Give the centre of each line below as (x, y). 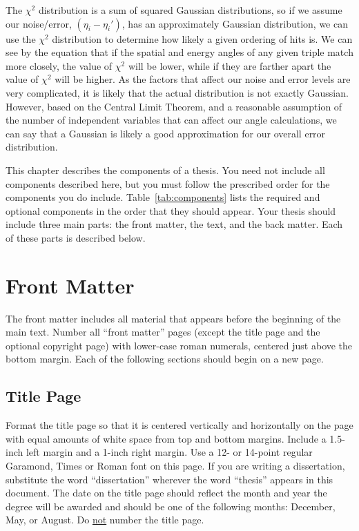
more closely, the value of (59, 65)
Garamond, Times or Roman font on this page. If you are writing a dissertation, (175, 465)
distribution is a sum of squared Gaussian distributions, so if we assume (190, 10)
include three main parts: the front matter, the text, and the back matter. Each (174, 224)
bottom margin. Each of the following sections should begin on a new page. (165, 359)
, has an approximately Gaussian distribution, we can (235, 23)
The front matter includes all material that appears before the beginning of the (173, 318)
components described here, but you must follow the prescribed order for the (168, 183)
